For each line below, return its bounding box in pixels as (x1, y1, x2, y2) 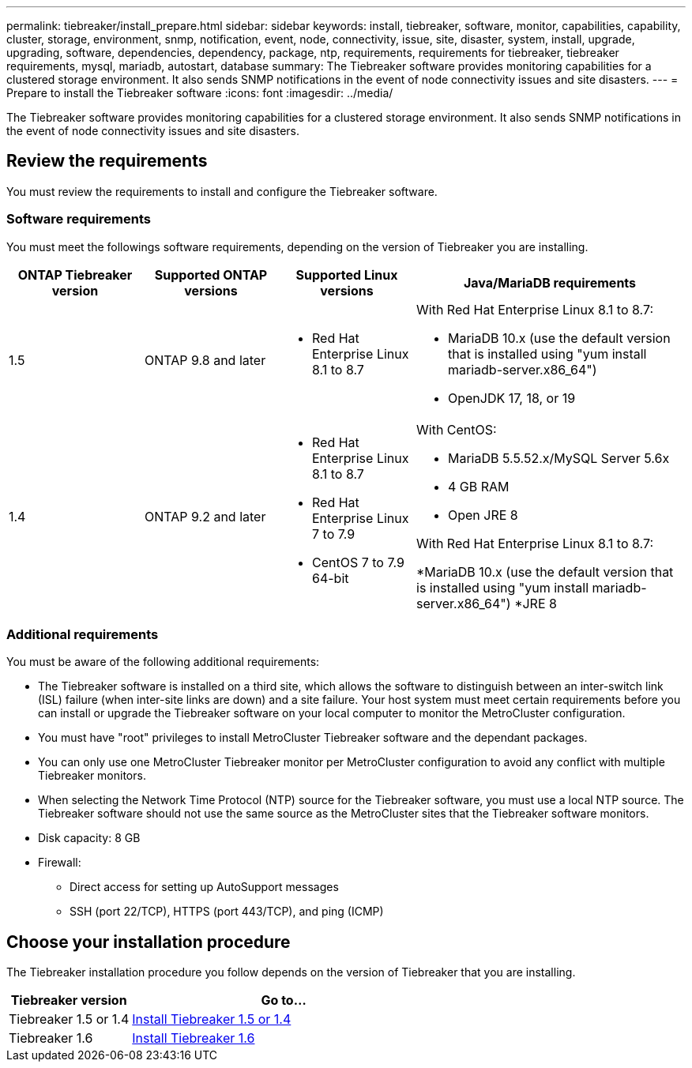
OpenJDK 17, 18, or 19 (448, 389, 576, 406)
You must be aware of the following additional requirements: (6, 655, 320, 669)
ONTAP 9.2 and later (145, 508, 266, 525)
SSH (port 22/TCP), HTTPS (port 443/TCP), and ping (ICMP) (70, 904, 384, 919)
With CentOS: (416, 421, 497, 438)
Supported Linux (295, 266, 398, 283)
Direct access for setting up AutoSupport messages (70, 880, 339, 894)
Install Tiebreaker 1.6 (132, 1030, 255, 1047)
